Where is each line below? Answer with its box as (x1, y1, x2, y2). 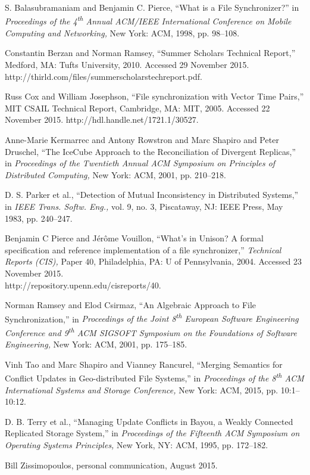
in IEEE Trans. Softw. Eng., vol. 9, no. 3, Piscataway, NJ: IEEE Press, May (5, 200, 283, 212)
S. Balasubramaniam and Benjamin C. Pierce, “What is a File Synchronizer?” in (5, 1, 299, 13)
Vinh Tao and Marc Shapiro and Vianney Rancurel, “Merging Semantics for (5, 358, 283, 370)
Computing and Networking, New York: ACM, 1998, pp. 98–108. (5, 26, 240, 39)
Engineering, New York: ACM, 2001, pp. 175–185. (5, 338, 187, 350)
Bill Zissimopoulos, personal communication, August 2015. (5, 458, 218, 471)
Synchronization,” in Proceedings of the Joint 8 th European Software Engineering (5, 311, 299, 325)
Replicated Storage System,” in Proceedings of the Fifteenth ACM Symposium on (5, 427, 300, 439)
